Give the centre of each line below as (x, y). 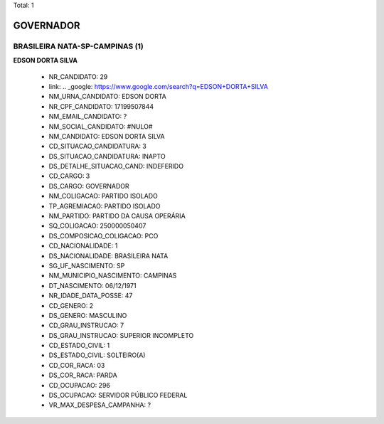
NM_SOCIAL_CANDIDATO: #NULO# (101, 126)
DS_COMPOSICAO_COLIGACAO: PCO (103, 235)
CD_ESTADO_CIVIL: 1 (79, 346)
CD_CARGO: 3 (69, 176)
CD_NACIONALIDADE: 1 (83, 246)
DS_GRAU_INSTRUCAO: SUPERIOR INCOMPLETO (121, 335)
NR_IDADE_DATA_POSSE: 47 (91, 296)
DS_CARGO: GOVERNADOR (89, 186)
